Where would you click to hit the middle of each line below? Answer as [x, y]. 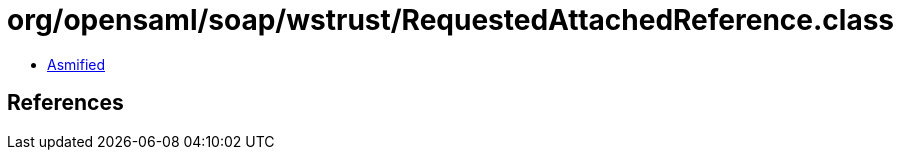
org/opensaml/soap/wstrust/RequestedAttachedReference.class [451, 20]
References [65, 103]
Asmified [76, 64]
